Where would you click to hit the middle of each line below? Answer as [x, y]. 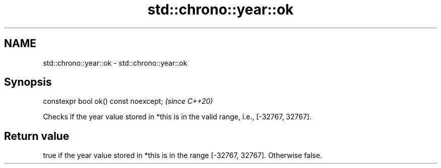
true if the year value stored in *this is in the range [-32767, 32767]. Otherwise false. [182, 155]
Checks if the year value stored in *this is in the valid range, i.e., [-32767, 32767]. [177, 117]
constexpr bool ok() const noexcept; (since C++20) [128, 101]
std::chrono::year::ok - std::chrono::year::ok [115, 63]
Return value [37, 136]
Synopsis [28, 82]
